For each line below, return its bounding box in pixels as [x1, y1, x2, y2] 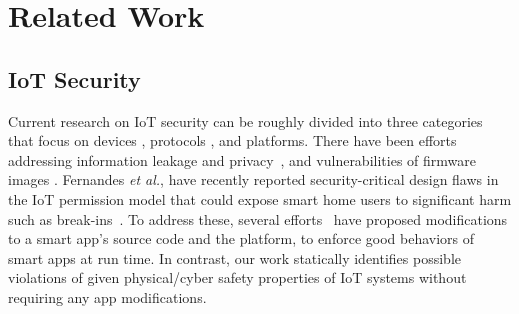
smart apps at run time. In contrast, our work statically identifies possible [8, 247, 462, 268]
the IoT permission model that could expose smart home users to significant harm [8, 188, 512, 209]
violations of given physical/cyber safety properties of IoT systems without [8, 267, 467, 288]
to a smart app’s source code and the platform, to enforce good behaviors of [8, 228, 475, 249]
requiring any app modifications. [8, 286, 207, 307]
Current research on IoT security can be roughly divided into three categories [8, 110, 483, 131]
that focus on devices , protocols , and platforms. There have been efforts [8, 130, 457, 151]
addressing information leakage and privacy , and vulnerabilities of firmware [8, 149, 476, 170]
